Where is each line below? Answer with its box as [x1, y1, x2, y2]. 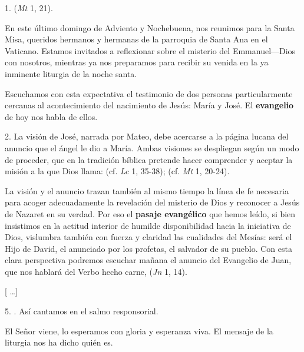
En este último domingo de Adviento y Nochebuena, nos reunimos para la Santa [5, 21, 295, 34]
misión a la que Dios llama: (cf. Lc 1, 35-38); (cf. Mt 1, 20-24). [5, 165, 230, 177]
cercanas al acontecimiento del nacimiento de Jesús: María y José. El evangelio [5, 99, 294, 111]
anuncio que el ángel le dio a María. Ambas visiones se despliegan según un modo [5, 141, 299, 154]
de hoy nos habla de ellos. [5, 110, 98, 122]
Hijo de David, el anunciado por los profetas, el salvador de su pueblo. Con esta [5, 242, 292, 254]
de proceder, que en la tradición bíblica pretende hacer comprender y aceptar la [5, 153, 293, 165]
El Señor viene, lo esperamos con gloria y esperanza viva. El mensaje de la [5, 324, 273, 337]
